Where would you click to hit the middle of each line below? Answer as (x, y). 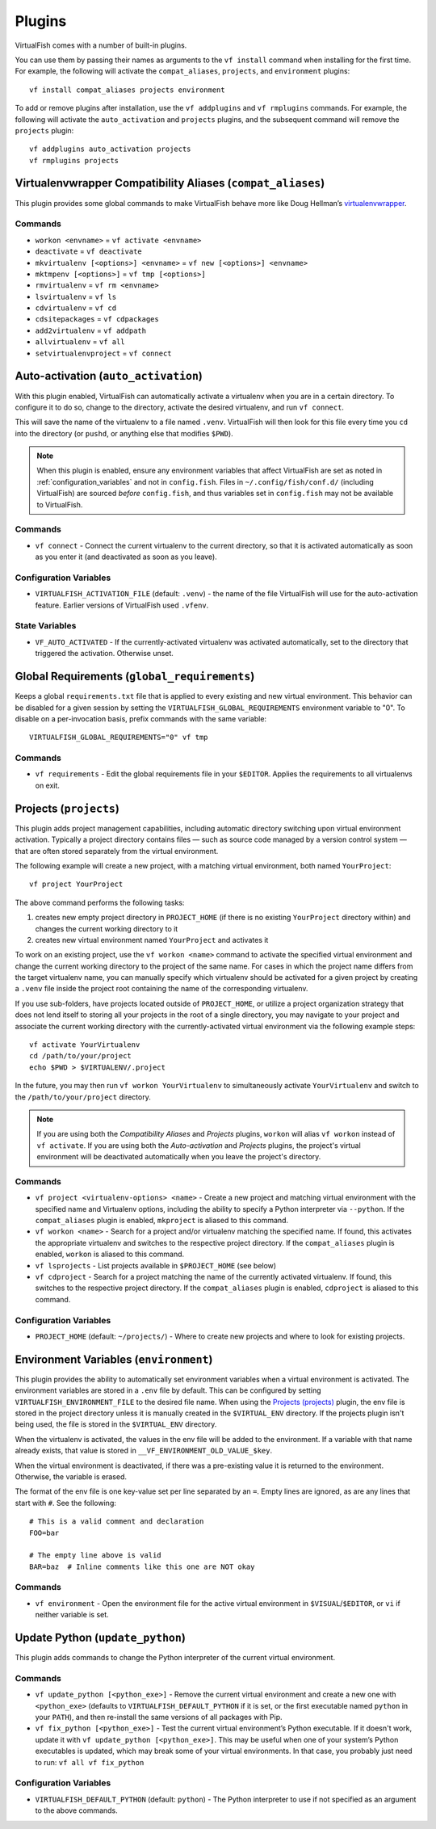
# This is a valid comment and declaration (117, 1522)
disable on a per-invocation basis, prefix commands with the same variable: (140, 718)
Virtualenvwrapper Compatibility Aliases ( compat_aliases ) (170, 183)
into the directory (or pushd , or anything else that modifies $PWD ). (124, 433)
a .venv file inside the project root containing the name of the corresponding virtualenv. (161, 989)
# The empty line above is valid (95, 1556)
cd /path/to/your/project (81, 1056)
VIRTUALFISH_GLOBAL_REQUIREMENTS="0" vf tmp (119, 738)
